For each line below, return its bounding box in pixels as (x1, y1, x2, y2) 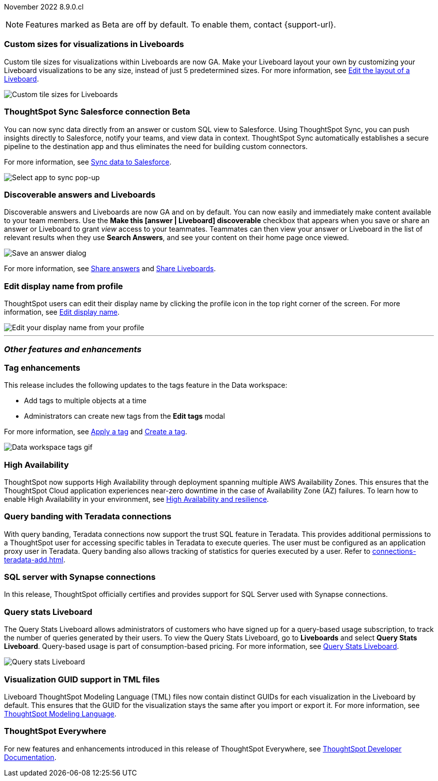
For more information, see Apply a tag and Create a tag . (4, 427, 187, 436)
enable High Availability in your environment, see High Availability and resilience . (4, 494, 269, 503)
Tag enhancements (4, 362, 80, 373)
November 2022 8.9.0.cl (4, 3, 84, 11)
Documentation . (4, 752, 56, 761)
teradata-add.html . (4, 555, 65, 564)
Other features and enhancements (4, 344, 141, 355)
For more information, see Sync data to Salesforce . (4, 157, 171, 166)
